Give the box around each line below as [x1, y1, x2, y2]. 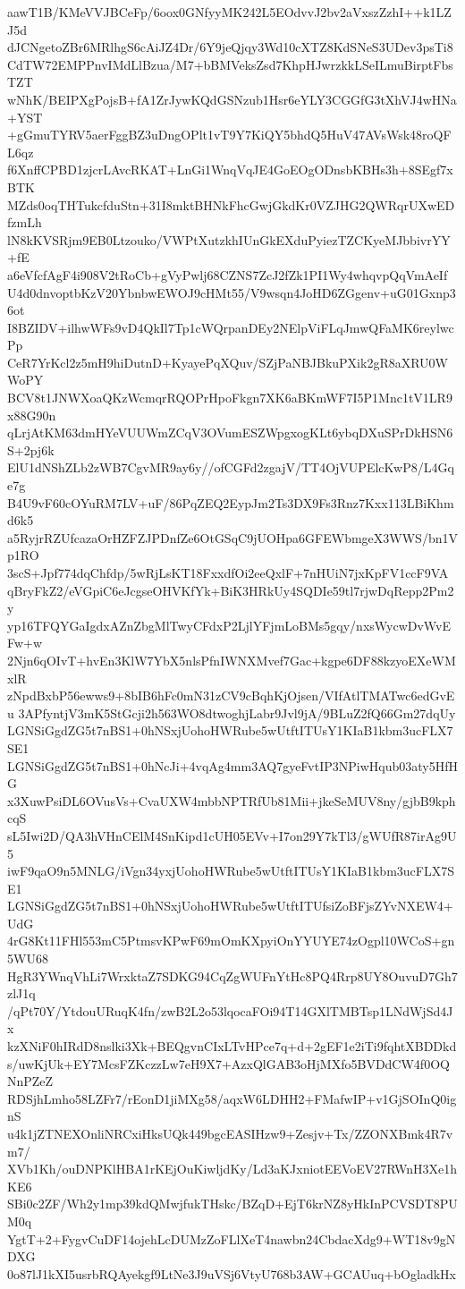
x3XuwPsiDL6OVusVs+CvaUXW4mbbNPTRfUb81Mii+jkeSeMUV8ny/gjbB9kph [7, 791, 456, 810]
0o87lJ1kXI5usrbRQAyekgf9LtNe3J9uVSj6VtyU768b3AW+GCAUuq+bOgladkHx [7, 1264, 456, 1283]
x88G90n [7, 405, 56, 424]
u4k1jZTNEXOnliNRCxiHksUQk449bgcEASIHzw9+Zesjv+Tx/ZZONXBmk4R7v [7, 1124, 453, 1142]
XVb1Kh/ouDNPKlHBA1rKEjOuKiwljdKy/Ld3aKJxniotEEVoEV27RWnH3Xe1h [7, 1159, 458, 1178]
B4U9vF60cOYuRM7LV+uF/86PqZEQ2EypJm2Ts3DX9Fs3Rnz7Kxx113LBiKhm [7, 493, 454, 512]
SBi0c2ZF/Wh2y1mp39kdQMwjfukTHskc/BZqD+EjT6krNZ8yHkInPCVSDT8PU [7, 1194, 458, 1213]
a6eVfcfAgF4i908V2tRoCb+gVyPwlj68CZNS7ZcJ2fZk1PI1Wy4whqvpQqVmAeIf [7, 265, 448, 284]
